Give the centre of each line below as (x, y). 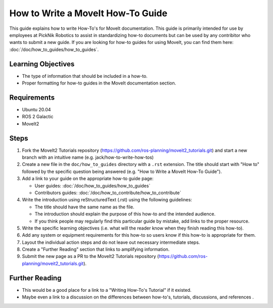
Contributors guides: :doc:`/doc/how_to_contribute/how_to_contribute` (108, 193)
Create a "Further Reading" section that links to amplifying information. (96, 249)
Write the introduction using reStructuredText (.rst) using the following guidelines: (107, 200)
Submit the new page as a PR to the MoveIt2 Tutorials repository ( (90, 256)
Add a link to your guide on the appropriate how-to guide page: (88, 179)
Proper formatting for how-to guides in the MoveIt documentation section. (99, 83)
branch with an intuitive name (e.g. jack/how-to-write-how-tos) (88, 157)
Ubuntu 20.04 (36, 109)
